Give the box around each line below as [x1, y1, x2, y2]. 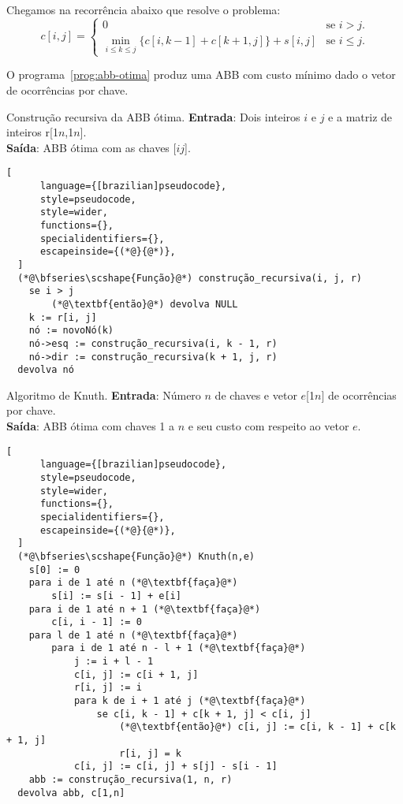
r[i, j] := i [73, 682, 142, 694]
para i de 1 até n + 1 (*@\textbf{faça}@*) [28, 603, 261, 615]
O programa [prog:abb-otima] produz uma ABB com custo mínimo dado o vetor [6, 66, 396, 83]
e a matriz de [328, 108, 393, 125]
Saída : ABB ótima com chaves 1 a [6, 418, 175, 434]
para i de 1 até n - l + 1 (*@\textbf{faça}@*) [51, 642, 306, 654]
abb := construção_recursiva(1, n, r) [28, 774, 233, 786]
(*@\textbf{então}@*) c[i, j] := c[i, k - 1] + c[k [119, 721, 396, 733]
